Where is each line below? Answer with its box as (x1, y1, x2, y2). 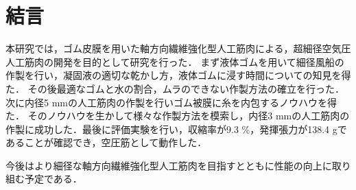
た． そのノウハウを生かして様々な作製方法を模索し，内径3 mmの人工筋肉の (5, 108, 350, 123)
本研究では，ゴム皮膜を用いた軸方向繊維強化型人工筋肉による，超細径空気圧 (5, 41, 351, 56)
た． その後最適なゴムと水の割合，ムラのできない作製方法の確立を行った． (5, 81, 344, 95)
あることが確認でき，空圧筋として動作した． (5, 135, 207, 150)
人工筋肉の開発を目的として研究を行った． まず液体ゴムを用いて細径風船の (5, 54, 344, 69)
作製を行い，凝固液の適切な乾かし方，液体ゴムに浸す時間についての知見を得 (5, 68, 351, 82)
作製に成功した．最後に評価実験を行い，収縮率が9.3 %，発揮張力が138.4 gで (5, 121, 347, 136)
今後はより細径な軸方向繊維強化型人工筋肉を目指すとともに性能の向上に (5, 158, 332, 172)
